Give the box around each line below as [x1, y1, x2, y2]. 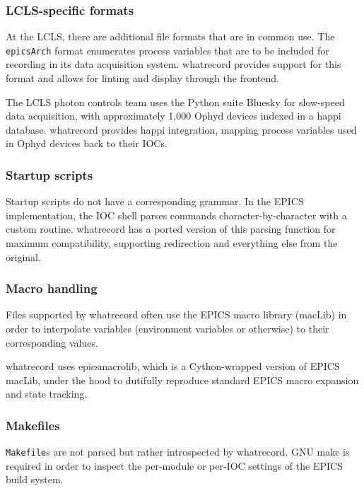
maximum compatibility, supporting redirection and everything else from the [6, 236, 338, 250]
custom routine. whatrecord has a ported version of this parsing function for [6, 221, 336, 236]
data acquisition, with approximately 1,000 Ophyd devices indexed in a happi [6, 108, 341, 123]
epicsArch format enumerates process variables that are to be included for [6, 42, 329, 57]
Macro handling [6, 279, 98, 297]
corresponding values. [6, 335, 98, 350]
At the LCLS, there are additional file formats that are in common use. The [6, 29, 335, 44]
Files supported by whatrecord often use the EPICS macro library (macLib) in [6, 307, 347, 322]
